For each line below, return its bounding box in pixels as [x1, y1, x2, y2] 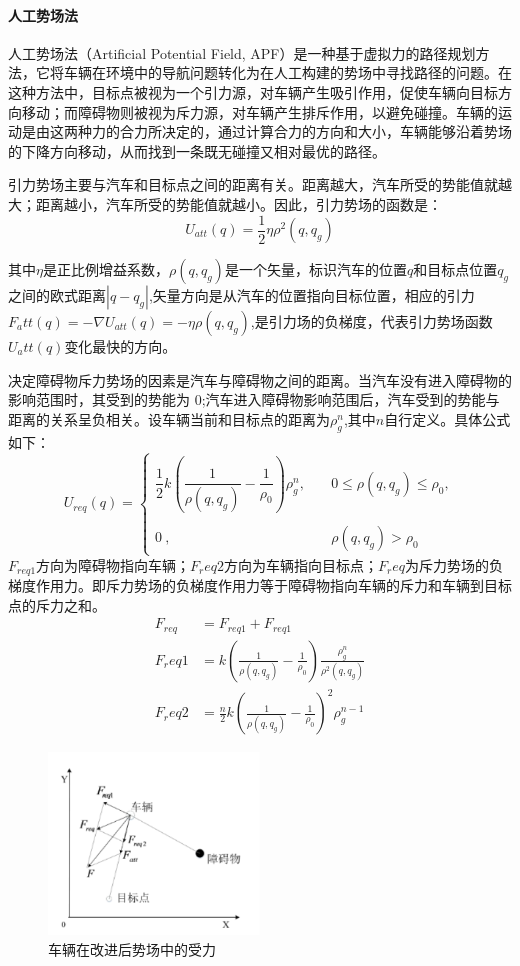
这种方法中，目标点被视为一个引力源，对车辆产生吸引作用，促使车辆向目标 [8, 81, 498, 102]
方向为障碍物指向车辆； [36, 554, 191, 575]
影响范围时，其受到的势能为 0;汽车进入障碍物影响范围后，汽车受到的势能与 [8, 389, 500, 410]
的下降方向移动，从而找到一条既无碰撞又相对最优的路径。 [8, 140, 386, 161]
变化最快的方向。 [64, 336, 177, 357]
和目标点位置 [413, 259, 498, 280]
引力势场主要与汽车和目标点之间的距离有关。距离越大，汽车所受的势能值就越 [8, 174, 512, 195]
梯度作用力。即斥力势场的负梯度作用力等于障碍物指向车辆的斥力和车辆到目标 [8, 575, 512, 596]
